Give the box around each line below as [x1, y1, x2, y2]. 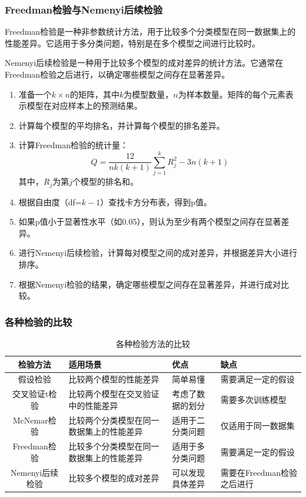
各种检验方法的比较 [116, 337, 190, 349]
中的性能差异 [68, 399, 118, 411]
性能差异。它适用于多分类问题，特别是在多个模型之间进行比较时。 [5, 36, 260, 49]
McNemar [12, 413, 48, 426]
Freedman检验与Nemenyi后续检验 [5, 2, 163, 16]
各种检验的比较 [5, 314, 72, 329]
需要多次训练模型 [220, 393, 287, 405]
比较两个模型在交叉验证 [68, 388, 159, 400]
